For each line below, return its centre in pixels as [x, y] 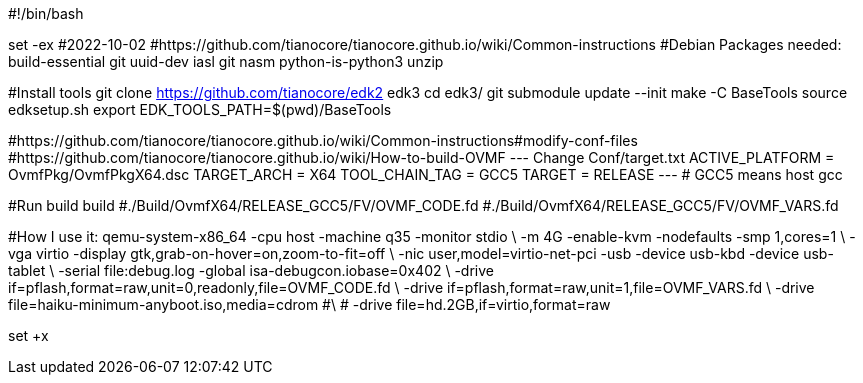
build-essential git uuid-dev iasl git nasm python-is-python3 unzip [226, 61]
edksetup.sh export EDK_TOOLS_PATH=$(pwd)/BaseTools [200, 109]
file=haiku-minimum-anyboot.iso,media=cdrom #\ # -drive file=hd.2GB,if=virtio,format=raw [309, 304]
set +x [28, 335]
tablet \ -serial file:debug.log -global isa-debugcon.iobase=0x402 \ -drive [251, 270]
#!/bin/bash [46, 13]
